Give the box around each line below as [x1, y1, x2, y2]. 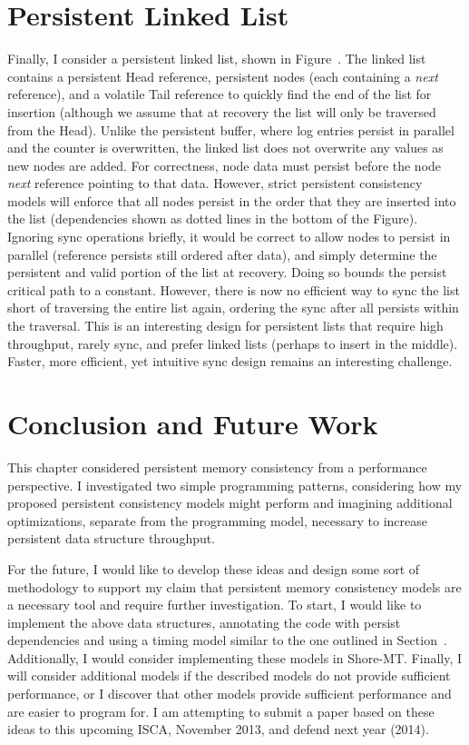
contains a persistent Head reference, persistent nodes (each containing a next [7, 66, 438, 85]
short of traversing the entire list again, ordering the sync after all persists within [7, 298, 459, 317]
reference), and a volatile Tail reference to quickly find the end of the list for [7, 84, 432, 104]
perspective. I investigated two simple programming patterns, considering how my [7, 475, 463, 494]
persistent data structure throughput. [7, 529, 216, 548]
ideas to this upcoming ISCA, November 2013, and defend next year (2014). [7, 720, 429, 739]
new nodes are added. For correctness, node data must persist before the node [7, 155, 442, 174]
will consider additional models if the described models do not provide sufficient [7, 666, 451, 685]
